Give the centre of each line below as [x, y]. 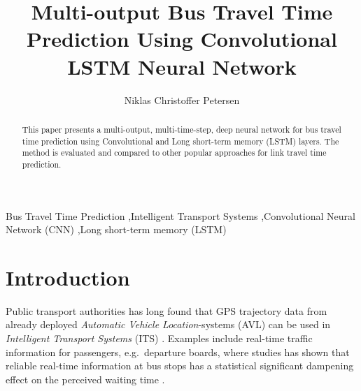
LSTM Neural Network [182, 66]
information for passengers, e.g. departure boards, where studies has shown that [178, 352]
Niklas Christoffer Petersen [182, 99]
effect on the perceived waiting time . [85, 379]
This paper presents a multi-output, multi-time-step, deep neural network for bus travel [182, 129]
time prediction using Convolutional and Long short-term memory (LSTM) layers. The [180, 141]
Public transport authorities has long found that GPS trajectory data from [167, 310]
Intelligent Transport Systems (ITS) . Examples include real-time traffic [159, 338]
